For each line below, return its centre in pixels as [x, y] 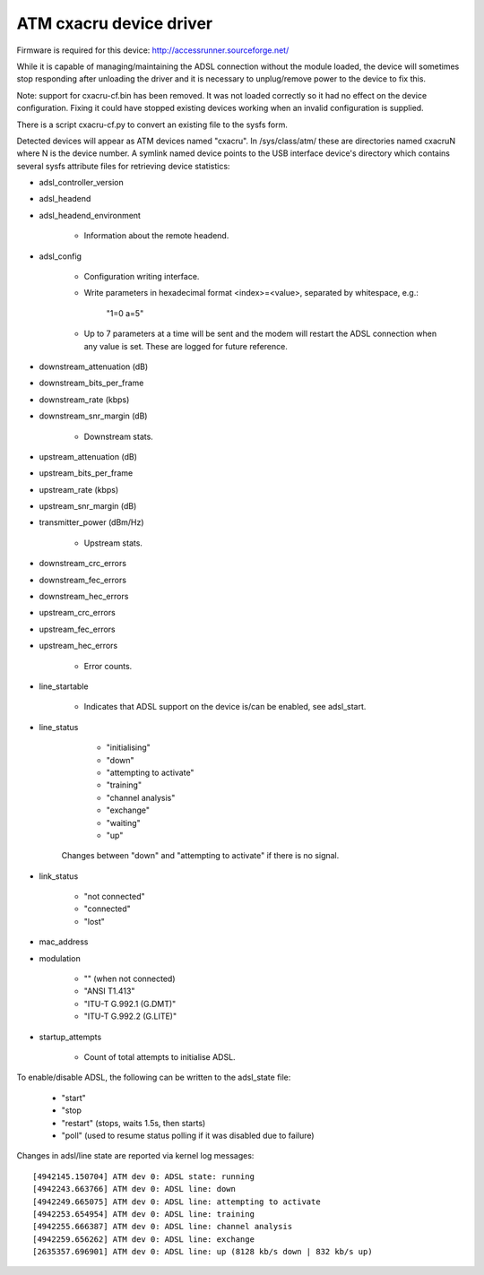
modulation [60, 958]
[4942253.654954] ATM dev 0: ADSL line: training [144, 1214]
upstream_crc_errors [77, 613]
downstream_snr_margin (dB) [93, 416]
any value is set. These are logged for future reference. [186, 346]
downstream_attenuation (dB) [94, 366]
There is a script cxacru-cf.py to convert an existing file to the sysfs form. [152, 125]
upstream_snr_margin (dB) [88, 506]
